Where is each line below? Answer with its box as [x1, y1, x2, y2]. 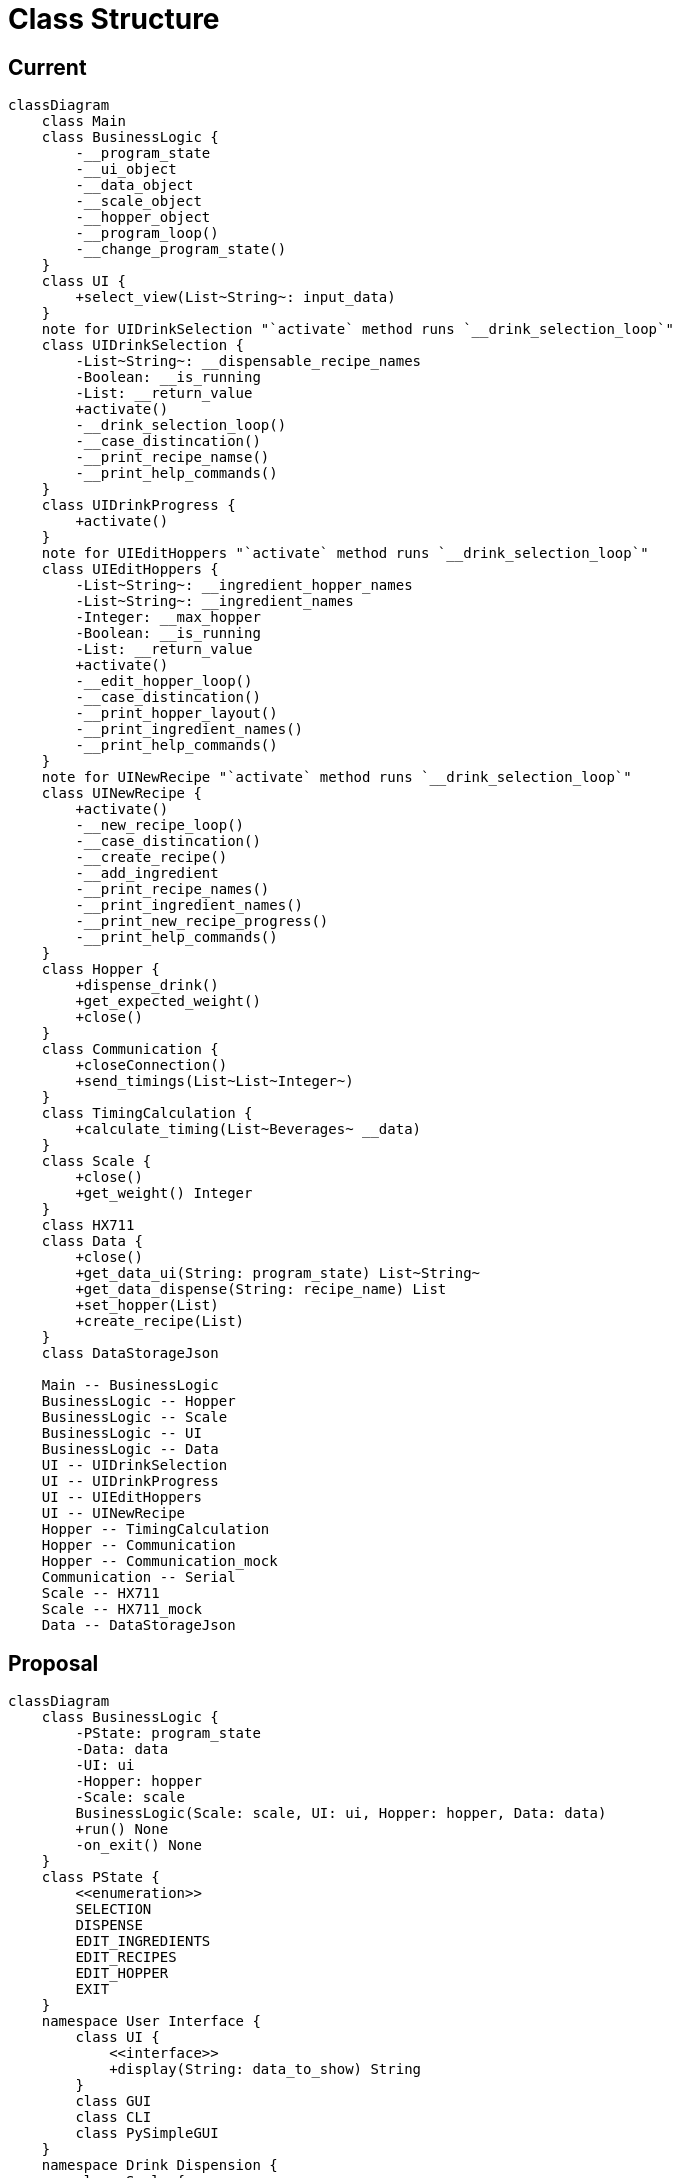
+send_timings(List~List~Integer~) [75, 1073, 354, 1090]
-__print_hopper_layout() [75, 705, 278, 722]
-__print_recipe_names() [75, 881, 270, 898]
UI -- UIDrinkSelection [41, 1457, 228, 1474]
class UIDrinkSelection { [41, 337, 245, 354]
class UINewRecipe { [41, 785, 202, 802]
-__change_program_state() [75, 241, 287, 258]
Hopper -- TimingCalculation [41, 1521, 270, 1538]
